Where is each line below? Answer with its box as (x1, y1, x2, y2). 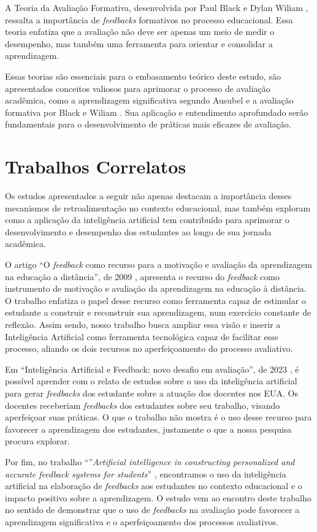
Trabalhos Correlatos (5, 154, 186, 179)
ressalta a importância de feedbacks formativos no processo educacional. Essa (5, 13, 293, 26)
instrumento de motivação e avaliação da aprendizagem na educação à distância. (5, 282, 307, 295)
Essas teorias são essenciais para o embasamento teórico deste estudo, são (5, 69, 281, 82)
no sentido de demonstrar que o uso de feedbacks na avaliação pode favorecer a (5, 503, 300, 516)
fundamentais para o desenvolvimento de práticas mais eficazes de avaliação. (5, 118, 291, 131)
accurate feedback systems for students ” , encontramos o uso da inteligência (5, 467, 286, 480)
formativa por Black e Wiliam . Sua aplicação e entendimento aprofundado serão (5, 105, 308, 118)
